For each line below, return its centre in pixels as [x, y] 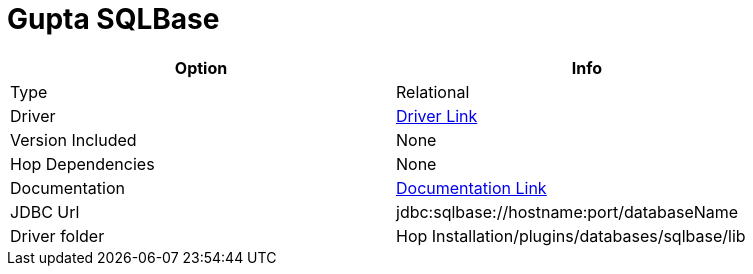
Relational [433, 91]
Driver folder [57, 235]
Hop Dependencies [82, 163]
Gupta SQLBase [113, 19]
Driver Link [437, 115]
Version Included [73, 139]
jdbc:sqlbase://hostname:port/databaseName [567, 211]
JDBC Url [45, 211]
